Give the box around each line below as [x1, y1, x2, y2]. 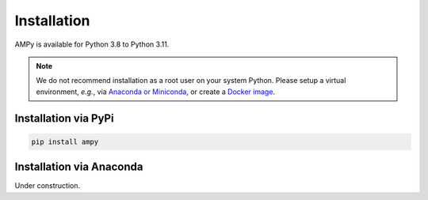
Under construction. [14, 181, 81, 191]
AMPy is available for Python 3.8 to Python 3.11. [14, 40, 170, 49]
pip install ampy [31, 137, 99, 146]
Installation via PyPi [14, 111, 114, 125]
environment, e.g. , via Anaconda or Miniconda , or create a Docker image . [36, 87, 276, 96]
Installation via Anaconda [14, 160, 143, 174]
